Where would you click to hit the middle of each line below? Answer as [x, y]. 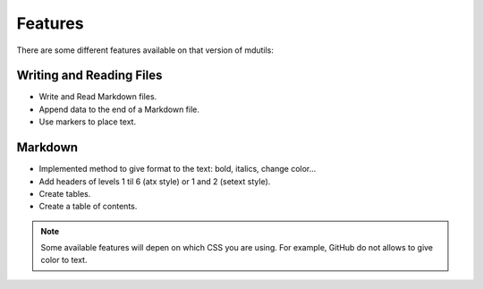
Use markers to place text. [88, 122]
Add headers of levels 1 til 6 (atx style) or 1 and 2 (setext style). [155, 181]
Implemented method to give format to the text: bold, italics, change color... [178, 169]
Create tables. [65, 193]
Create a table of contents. [88, 207]
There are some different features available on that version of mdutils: [145, 50]
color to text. [64, 260]
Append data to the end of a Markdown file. [119, 109]
